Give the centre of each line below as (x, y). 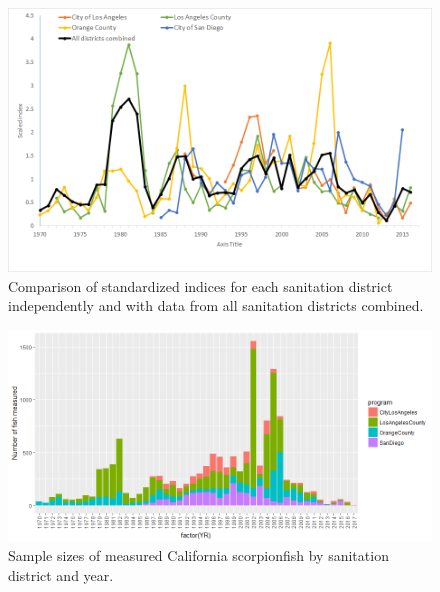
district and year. (61, 574)
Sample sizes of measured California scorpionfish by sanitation (198, 555)
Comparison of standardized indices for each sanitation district (200, 285)
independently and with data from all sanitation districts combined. (216, 305)
